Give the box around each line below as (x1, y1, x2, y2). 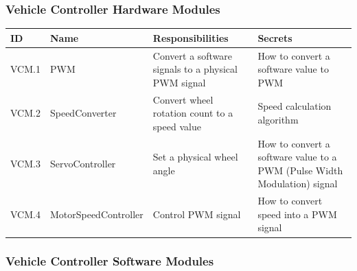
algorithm (257, 112, 299, 126)
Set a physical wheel (152, 150, 238, 164)
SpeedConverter (49, 106, 117, 120)
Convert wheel (152, 92, 214, 106)
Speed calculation (257, 99, 332, 113)
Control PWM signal (152, 207, 241, 221)
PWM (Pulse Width (257, 163, 343, 177)
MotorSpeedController (49, 207, 143, 221)
